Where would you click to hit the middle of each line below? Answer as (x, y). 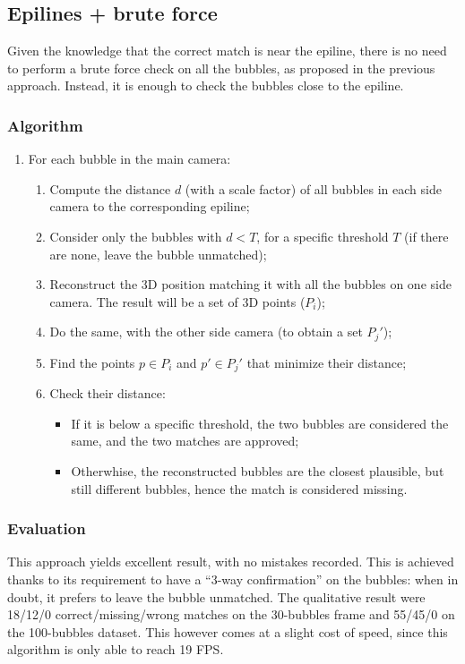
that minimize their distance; (327, 362)
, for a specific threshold (323, 236)
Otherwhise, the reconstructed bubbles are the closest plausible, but (258, 471)
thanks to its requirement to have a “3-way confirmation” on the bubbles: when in (233, 579)
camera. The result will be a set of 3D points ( (177, 301)
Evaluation (47, 528)
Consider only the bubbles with (136, 236)
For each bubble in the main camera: (129, 159)
